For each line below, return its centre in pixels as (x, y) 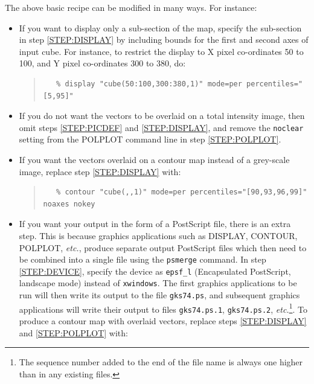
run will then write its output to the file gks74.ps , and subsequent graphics (159, 295)
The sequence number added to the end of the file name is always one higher (161, 362)
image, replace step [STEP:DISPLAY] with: (100, 171)
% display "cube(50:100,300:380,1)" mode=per (149, 84)
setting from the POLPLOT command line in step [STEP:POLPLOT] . (150, 139)
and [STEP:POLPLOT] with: (73, 332)
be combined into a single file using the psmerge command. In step (143, 259)
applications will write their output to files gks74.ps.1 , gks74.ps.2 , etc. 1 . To (163, 308)
